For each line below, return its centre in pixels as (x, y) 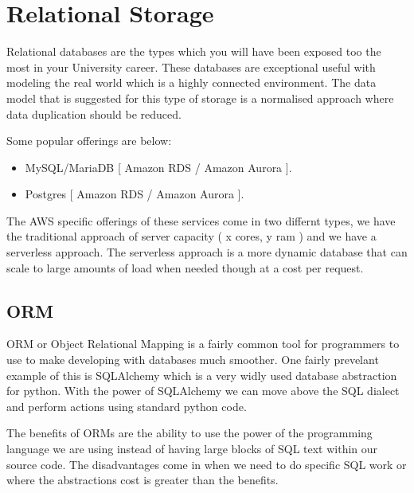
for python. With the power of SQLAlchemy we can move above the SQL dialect (203, 391)
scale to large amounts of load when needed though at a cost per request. (185, 267)
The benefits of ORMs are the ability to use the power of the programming (189, 433)
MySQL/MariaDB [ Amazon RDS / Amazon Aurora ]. (158, 167)
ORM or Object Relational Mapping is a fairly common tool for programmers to (203, 344)
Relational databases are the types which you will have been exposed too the (194, 51)
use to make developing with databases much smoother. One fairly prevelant (193, 360)
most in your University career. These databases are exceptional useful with (191, 67)
